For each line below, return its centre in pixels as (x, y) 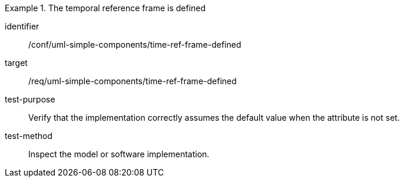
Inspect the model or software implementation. (119, 154)
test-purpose (30, 99)
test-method (29, 136)
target (16, 63)
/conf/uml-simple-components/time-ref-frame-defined (135, 44)
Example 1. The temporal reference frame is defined (105, 8)
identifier (22, 26)
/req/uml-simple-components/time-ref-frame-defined (133, 81)
